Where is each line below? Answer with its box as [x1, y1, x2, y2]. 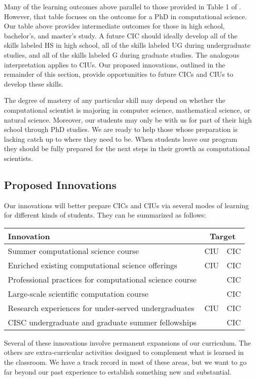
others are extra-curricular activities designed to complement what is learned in [4, 347, 244, 357]
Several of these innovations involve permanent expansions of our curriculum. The [4, 337, 251, 348]
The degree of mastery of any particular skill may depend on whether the [4, 95, 225, 105]
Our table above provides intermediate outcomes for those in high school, [4, 21, 225, 31]
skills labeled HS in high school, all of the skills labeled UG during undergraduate [4, 40, 251, 50]
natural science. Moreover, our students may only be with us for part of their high [4, 114, 252, 125]
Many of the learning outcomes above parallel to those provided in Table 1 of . [4, 1, 241, 11]
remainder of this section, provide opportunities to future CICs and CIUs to [4, 69, 233, 79]
